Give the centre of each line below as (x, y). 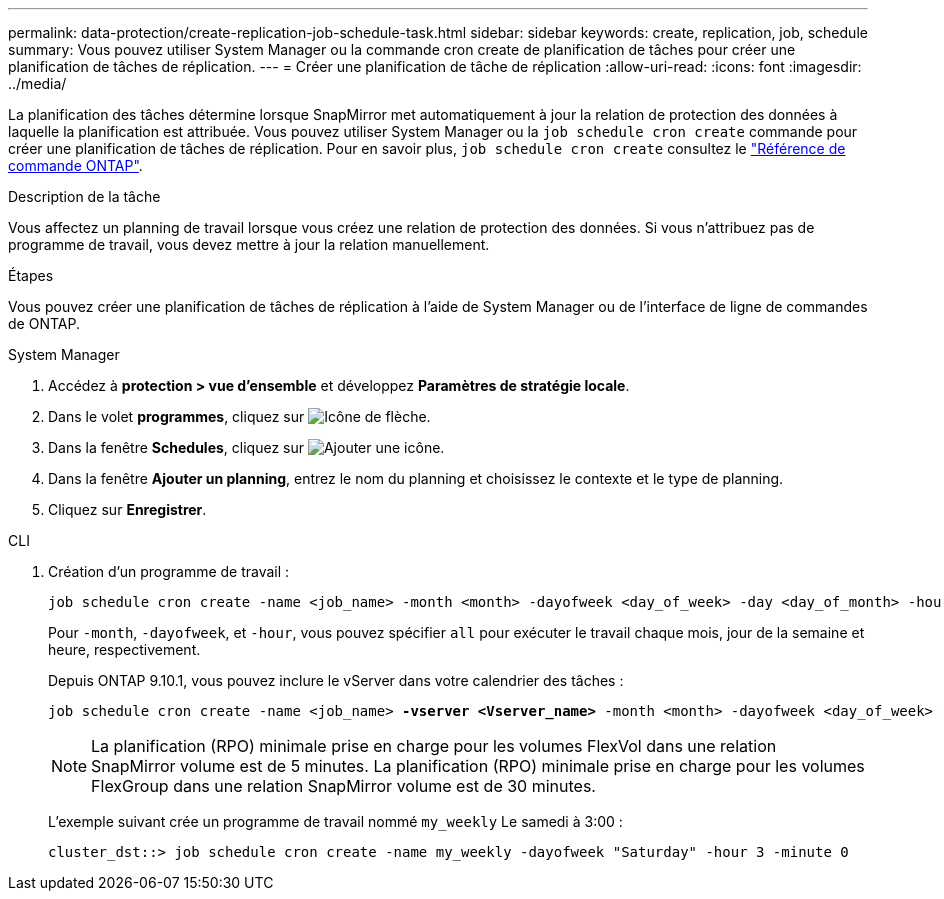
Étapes (31, 275)
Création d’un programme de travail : (169, 571)
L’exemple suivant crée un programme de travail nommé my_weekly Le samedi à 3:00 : (335, 821)
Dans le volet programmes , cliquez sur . (239, 416)
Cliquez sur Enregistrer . (127, 509)
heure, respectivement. (124, 649)
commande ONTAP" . (75, 165)
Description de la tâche (84, 196)
